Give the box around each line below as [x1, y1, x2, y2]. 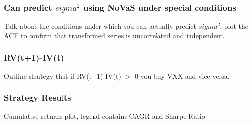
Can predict [4, 1, 52, 13]
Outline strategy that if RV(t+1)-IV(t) [4, 70, 121, 81]
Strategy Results [4, 92, 71, 104]
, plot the [220, 21, 248, 31]
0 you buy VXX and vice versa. [134, 70, 230, 81]
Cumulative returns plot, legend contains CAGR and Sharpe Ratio [4, 111, 205, 121]
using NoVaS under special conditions [83, 1, 236, 13]
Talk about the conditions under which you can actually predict [4, 21, 197, 31]
